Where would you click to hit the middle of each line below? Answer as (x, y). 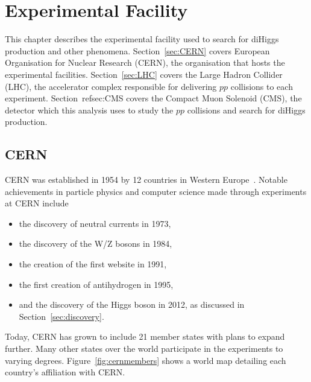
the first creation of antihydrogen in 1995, (96, 284)
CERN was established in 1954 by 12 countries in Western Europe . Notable (146, 180)
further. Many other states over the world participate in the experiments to (144, 349)
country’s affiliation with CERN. (65, 372)
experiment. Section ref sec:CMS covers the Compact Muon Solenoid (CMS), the (153, 98)
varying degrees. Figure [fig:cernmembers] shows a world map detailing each (146, 360)
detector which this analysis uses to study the (89, 110)
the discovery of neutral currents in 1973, (95, 223)
